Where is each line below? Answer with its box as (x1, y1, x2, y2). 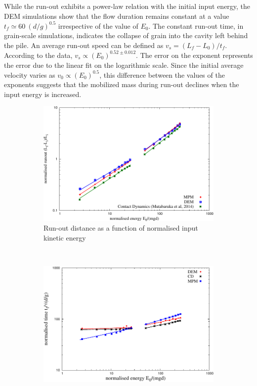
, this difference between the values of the (99, 69, 225, 80)
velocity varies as (4, 69, 55, 80)
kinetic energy (43, 233, 86, 243)
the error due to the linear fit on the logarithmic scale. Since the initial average (4, 59, 244, 70)
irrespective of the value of (58, 20, 138, 31)
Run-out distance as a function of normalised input (43, 223, 198, 233)
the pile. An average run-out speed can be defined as (4, 40, 164, 50)
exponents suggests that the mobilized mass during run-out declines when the (4, 79, 239, 90)
